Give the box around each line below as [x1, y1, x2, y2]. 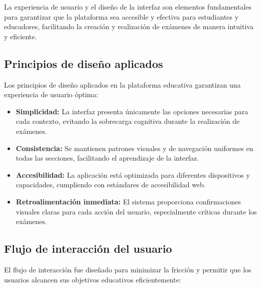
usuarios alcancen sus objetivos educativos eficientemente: [4, 274, 181, 284]
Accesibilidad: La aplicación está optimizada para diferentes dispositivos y [16, 169, 250, 180]
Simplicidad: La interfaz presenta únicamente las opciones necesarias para [16, 106, 248, 116]
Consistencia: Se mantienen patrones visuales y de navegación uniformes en [16, 142, 253, 153]
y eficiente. [4, 31, 37, 41]
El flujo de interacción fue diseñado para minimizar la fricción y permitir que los [4, 264, 251, 274]
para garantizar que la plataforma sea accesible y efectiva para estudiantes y [4, 11, 239, 22]
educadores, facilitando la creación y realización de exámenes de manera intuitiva [4, 21, 253, 32]
